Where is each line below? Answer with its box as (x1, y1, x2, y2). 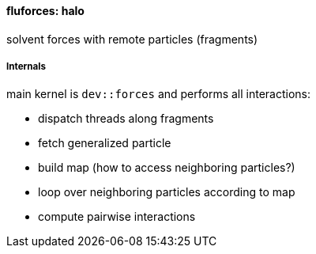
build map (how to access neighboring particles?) (38, 161, 295, 175)
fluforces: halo (6, 4, 85, 17)
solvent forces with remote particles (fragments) (6, 32, 258, 46)
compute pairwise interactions (38, 210, 196, 224)
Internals (6, 61, 46, 72)
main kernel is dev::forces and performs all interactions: (6, 87, 311, 101)
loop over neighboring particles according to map (38, 185, 295, 199)
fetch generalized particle (38, 136, 171, 150)
